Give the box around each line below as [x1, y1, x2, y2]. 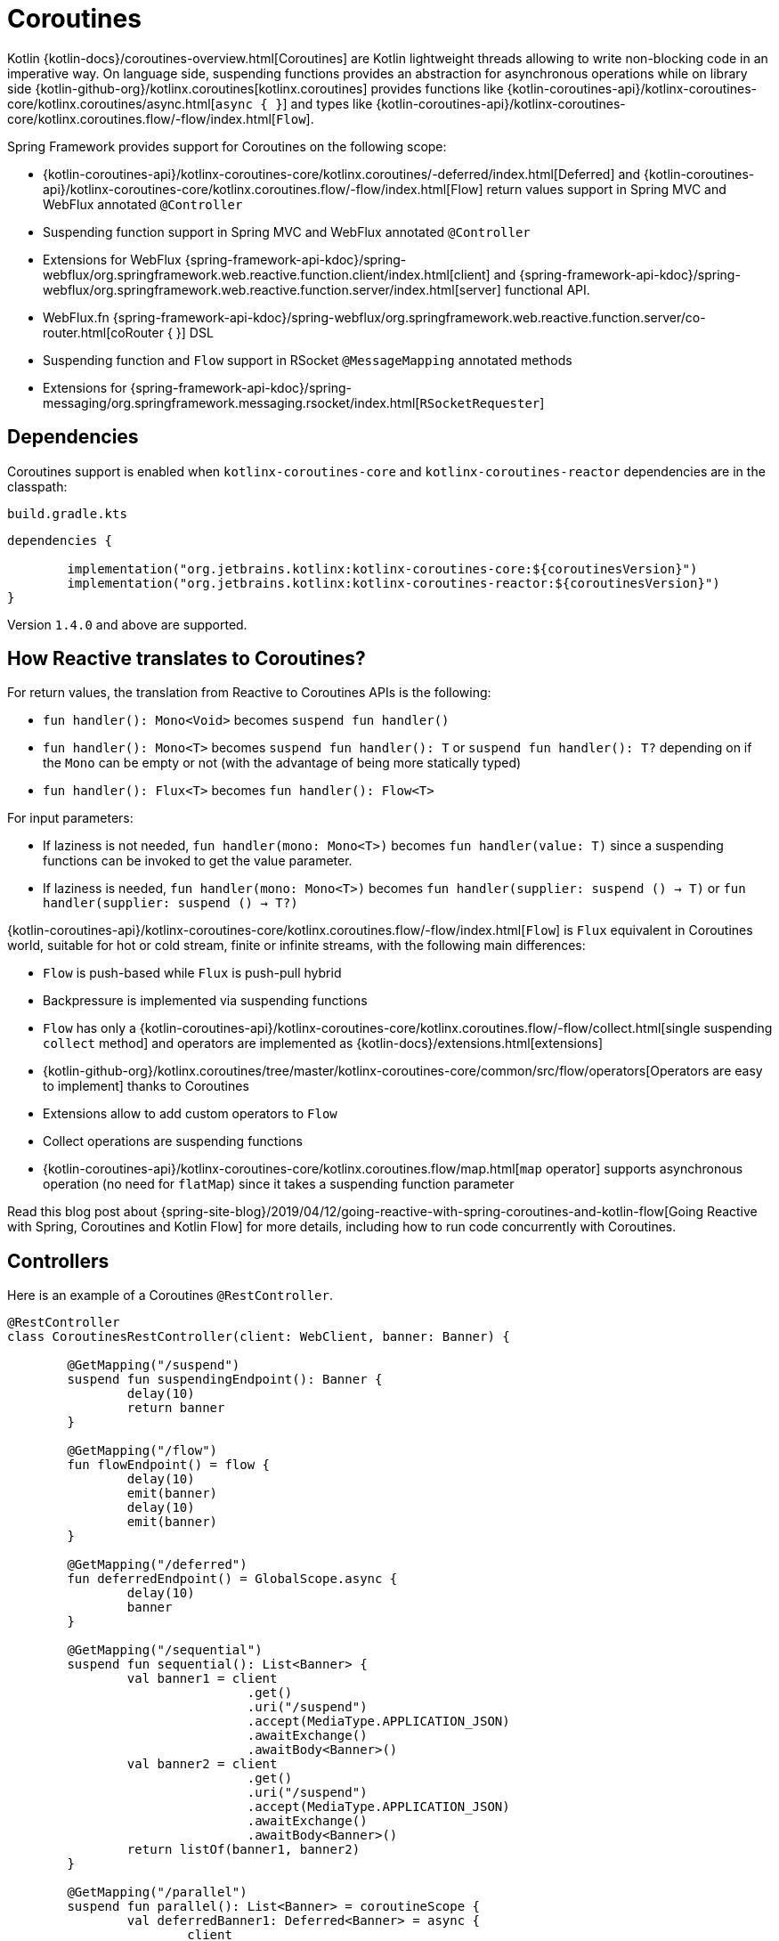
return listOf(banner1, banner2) [126, 1842, 361, 1857]
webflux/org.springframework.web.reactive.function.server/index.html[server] [43, 281, 501, 297]
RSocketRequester [419, 395, 540, 410]
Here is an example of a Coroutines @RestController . [7, 1287, 334, 1303]
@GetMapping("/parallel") [67, 1885, 247, 1900]
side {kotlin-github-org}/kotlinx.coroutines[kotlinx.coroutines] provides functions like [7, 80, 504, 96]
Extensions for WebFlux [43, 251, 182, 267]
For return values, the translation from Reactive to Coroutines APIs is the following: [7, 685, 491, 701]
